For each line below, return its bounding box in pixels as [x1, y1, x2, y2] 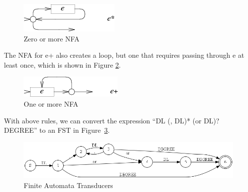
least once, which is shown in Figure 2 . [4, 59, 121, 70]
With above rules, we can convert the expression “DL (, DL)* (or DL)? [4, 115, 219, 125]
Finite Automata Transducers [24, 180, 113, 190]
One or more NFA [24, 98, 79, 109]
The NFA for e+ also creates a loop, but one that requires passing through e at [4, 50, 245, 60]
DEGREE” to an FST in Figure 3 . [4, 125, 110, 135]
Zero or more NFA [24, 33, 80, 43]
